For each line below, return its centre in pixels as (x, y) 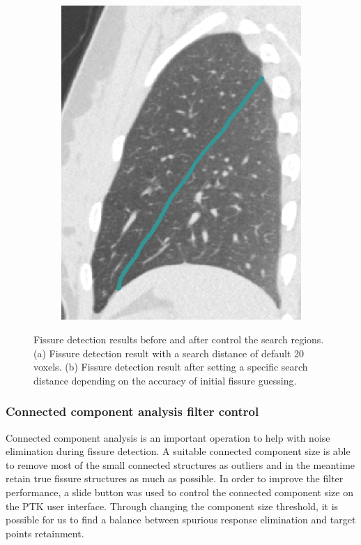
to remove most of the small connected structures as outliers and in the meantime (180, 464)
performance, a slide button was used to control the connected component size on (179, 492)
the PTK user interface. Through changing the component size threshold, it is (172, 506)
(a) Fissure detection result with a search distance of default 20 (169, 353)
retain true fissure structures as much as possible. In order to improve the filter (175, 478)
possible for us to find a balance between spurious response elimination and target (181, 520)
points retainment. (45, 533)
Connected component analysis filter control (132, 411)
